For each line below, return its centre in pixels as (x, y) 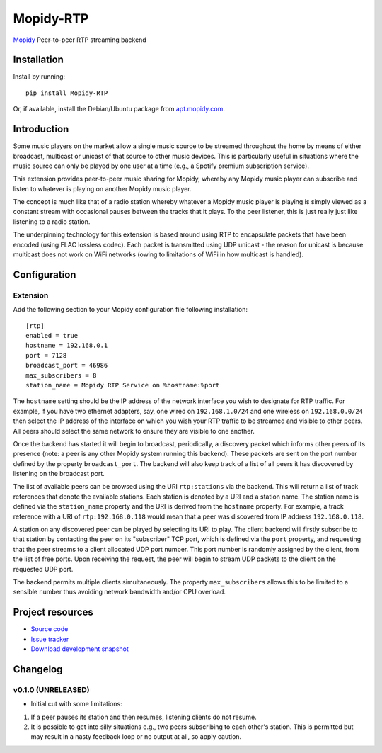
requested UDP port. (43, 569)
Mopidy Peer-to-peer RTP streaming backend (80, 40)
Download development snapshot (80, 649)
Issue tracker (50, 639)
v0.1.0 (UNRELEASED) (51, 689)
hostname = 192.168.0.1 (67, 346)
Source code (50, 629)
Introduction (41, 129)
